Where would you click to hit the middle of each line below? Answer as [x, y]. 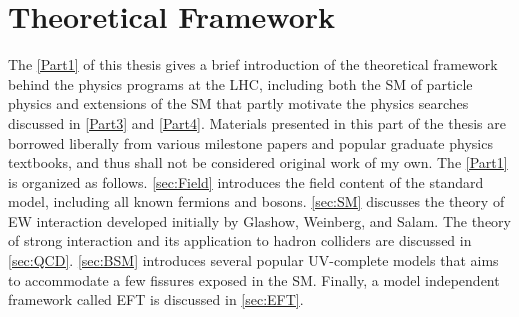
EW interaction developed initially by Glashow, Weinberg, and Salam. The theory [260, 220]
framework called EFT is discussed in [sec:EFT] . [156, 299]
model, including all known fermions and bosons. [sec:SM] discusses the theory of [256, 201]
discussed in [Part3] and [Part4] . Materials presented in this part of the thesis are [257, 122]
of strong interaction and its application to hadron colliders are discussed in [240, 240]
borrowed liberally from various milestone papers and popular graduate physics [250, 142]
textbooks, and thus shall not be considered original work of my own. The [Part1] [258, 162]
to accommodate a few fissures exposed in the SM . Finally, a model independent [254, 279]
